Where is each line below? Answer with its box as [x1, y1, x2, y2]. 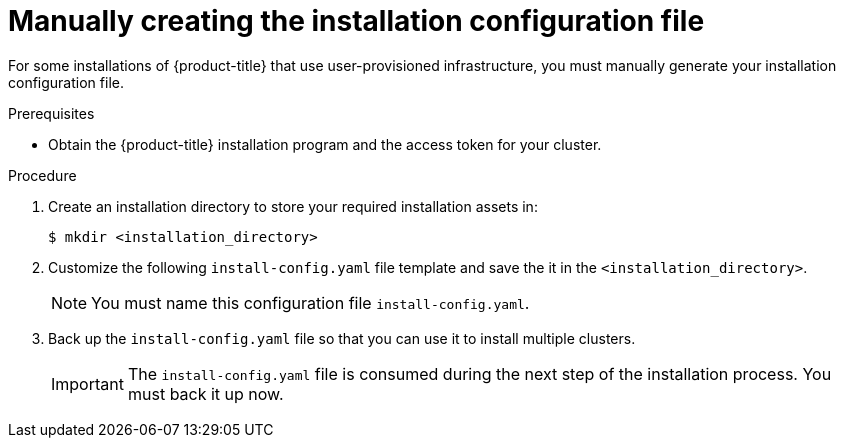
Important [51, 373, 124, 394]
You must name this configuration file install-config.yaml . [91, 292, 530, 313]
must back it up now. [127, 383, 284, 404]
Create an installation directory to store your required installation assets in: [48, 197, 538, 215]
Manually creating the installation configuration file [8, 4, 705, 38]
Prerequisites [8, 104, 95, 122]
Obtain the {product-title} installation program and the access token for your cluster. [48, 135, 602, 153]
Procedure [8, 166, 77, 184]
